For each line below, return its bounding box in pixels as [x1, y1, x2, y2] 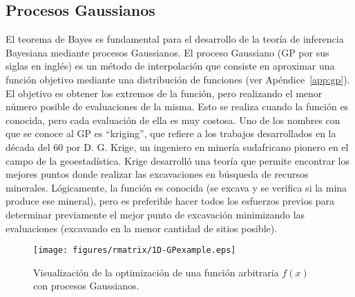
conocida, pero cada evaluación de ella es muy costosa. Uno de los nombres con [6, 112, 340, 127]
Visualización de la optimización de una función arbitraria [33, 265, 279, 279]
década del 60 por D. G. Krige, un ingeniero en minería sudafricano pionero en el [6, 139, 349, 154]
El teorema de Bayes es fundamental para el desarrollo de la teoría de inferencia [6, 32, 344, 46]
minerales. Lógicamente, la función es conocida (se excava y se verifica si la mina [6, 180, 347, 194]
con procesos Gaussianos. [33, 278, 140, 293]
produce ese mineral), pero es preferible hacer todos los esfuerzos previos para [6, 194, 335, 208]
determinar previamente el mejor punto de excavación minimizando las [6, 207, 305, 221]
